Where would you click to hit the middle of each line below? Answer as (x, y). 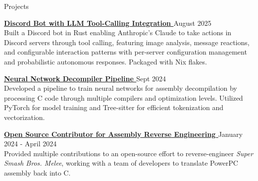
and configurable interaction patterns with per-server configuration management (126, 52)
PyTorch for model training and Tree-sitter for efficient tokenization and (114, 107)
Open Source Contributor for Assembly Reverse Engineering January (123, 134)
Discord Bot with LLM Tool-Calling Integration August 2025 (108, 23)
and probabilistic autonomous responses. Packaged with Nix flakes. (105, 61)
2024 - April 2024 (30, 144)
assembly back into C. (37, 172)
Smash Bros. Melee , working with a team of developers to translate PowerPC (121, 163)
